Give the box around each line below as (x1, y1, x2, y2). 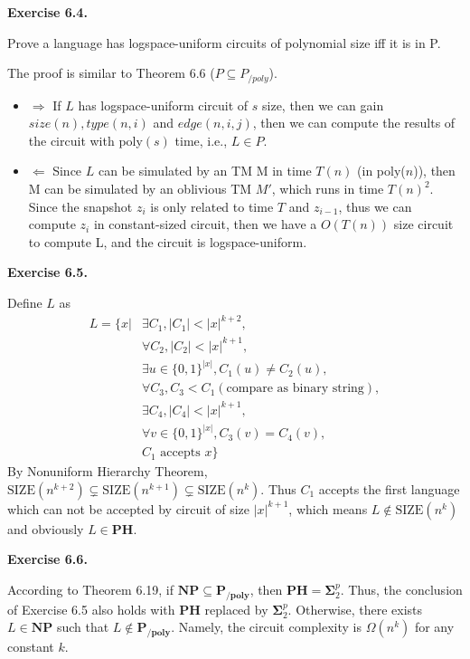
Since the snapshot (28, 196, 133, 215)
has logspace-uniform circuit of (78, 95, 249, 114)
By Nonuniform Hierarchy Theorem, (7, 462, 208, 481)
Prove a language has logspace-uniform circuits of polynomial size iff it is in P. (7, 33, 441, 52)
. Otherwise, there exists (287, 599, 423, 618)
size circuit (393, 215, 454, 234)
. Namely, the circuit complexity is (171, 617, 362, 636)
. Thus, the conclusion (340, 579, 463, 598)
